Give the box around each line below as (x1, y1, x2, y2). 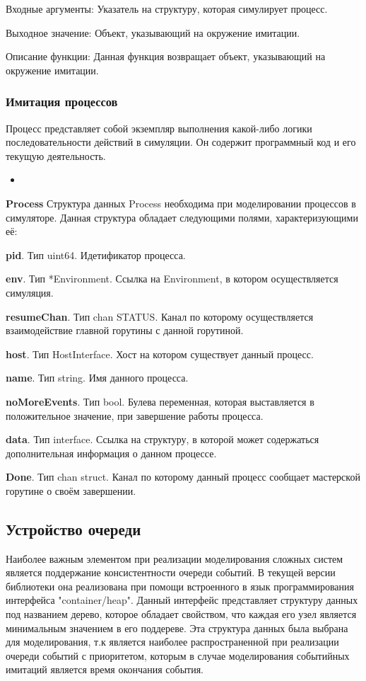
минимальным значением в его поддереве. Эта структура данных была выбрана (6, 620, 348, 635)
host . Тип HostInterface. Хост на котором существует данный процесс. (6, 346, 314, 361)
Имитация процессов (6, 93, 118, 110)
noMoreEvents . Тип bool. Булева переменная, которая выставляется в (6, 394, 314, 408)
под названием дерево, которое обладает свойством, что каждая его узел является (6, 607, 357, 622)
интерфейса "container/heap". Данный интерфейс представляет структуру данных (6, 593, 358, 607)
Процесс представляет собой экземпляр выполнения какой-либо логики (6, 120, 312, 135)
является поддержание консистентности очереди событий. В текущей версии (6, 565, 336, 580)
